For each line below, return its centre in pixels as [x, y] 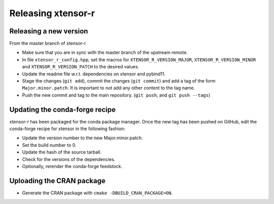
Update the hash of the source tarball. [62, 152]
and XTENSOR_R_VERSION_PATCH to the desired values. [81, 67]
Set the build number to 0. [49, 145]
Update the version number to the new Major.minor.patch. [82, 138]
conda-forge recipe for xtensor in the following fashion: [67, 129]
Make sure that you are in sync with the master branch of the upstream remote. [105, 53]
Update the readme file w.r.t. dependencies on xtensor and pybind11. [94, 74]
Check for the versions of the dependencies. [69, 159]
